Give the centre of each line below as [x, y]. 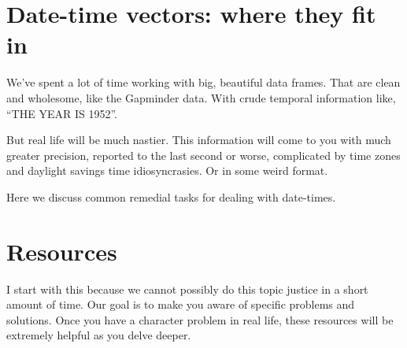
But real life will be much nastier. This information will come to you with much [199, 140]
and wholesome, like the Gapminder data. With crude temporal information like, [201, 97]
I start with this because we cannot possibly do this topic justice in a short [187, 289]
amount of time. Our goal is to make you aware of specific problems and [181, 304]
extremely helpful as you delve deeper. [99, 335]
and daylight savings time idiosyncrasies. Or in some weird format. [167, 170]
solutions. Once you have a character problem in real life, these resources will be [200, 319]
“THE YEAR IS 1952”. [62, 113]
